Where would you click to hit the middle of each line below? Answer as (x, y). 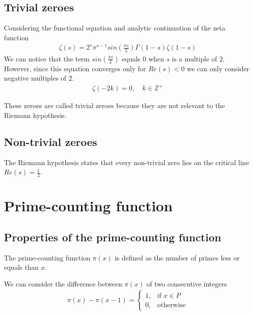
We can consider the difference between (63, 283)
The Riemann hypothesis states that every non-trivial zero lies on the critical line (126, 162)
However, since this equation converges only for (75, 68)
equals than (21, 267)
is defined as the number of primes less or (177, 257)
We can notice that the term (47, 58)
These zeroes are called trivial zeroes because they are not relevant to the (114, 105)
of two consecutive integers (187, 283)
